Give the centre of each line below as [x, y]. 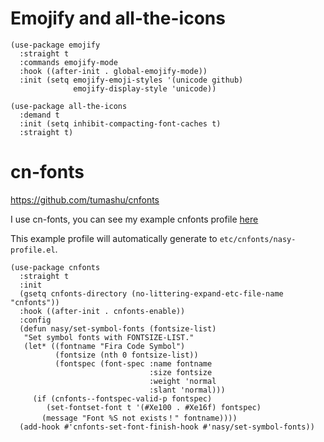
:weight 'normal [182, 381]
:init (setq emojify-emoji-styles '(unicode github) [131, 80]
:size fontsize [180, 372]
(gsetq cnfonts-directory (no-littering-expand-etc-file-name [151, 293]
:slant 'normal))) [187, 390]
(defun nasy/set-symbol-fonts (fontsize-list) [118, 328]
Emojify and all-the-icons [118, 18]
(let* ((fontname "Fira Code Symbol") [104, 346]
